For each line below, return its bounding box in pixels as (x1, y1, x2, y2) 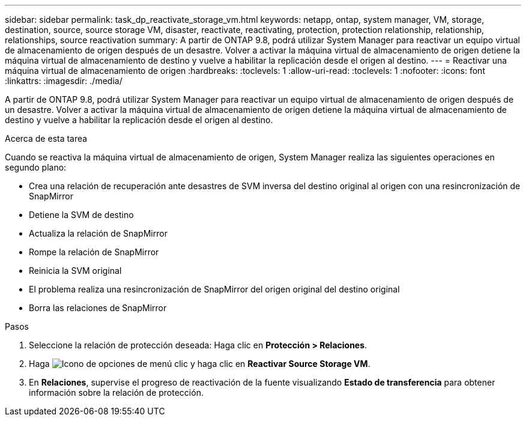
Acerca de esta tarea (5, 133, 88, 144)
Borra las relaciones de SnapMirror (29, 303, 167, 313)
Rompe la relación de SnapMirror (29, 247, 159, 257)
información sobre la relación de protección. (29, 387, 204, 398)
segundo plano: (5, 162, 67, 172)
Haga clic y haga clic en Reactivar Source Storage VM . (29, 359, 370, 369)
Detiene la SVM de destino (29, 210, 134, 220)
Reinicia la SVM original (29, 265, 122, 276)
